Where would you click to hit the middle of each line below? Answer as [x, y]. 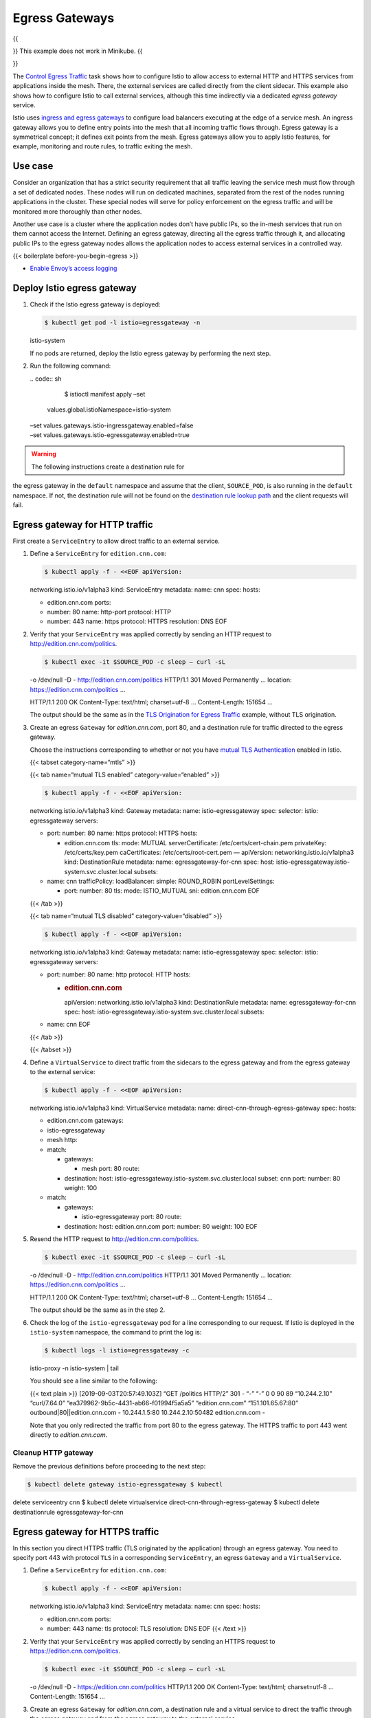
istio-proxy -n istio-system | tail [75, 1368]
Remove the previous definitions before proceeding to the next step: [109, 1466]
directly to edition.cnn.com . [69, 1435]
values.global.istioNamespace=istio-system [109, 410]
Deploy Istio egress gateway [75, 288]
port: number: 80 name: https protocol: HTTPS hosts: [122, 833]
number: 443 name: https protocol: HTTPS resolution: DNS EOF [137, 621]
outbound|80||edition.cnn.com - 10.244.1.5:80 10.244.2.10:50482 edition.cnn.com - [148, 1413]
